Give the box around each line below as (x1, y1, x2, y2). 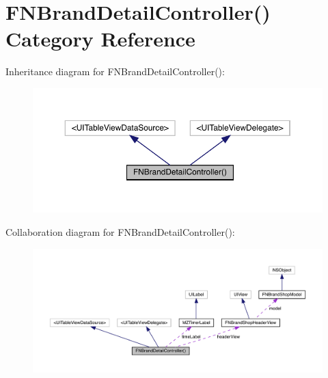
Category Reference (5, 25, 195, 53)
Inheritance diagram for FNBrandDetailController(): (5, 64, 225, 79)
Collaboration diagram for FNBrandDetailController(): (5, 224, 235, 239)
